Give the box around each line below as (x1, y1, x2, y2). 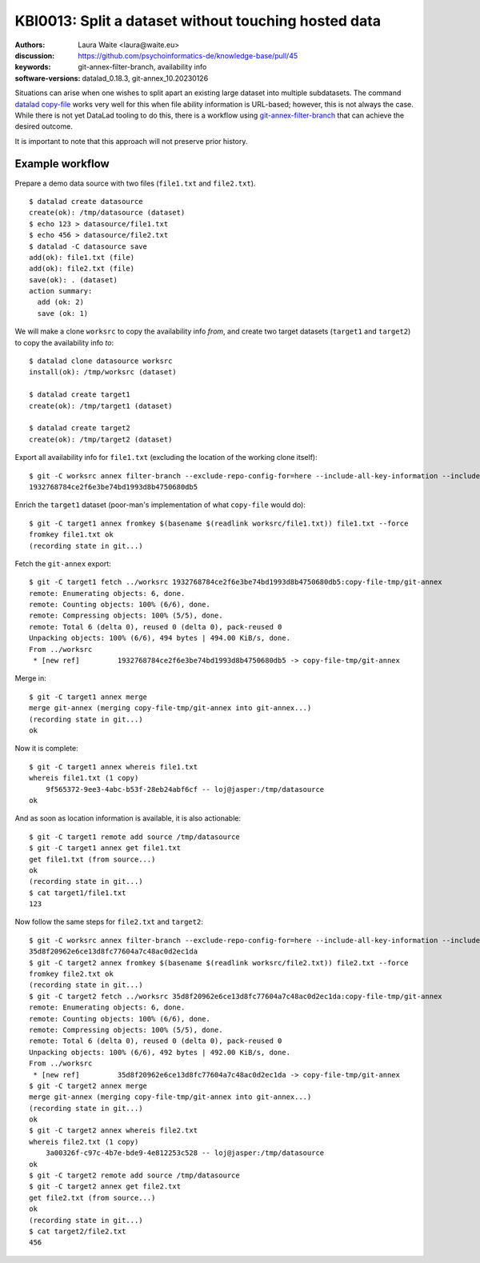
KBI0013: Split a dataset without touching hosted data (14, 12, 382, 30)
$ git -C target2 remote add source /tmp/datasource (29, 1171, 240, 1180)
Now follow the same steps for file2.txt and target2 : (14, 917, 203, 927)
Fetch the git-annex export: (14, 558, 111, 568)
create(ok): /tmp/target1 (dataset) (29, 401, 173, 410)
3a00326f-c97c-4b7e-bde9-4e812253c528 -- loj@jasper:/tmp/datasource (45, 1149, 325, 1157)
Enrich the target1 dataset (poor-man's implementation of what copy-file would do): (14, 500, 306, 510)
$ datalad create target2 (29, 424, 131, 433)
